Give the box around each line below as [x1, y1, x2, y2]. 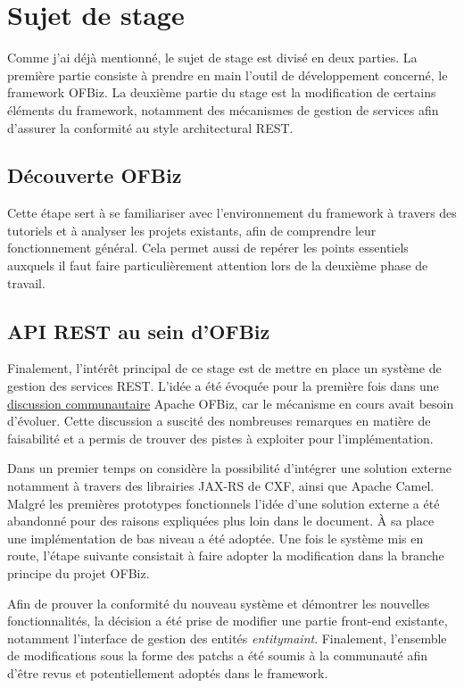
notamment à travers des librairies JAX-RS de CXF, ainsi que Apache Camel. [7, 477, 435, 495]
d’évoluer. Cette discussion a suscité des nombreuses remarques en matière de [7, 411, 431, 430]
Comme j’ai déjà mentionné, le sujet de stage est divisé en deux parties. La [7, 48, 418, 67]
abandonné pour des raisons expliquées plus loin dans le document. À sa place [7, 511, 435, 530]
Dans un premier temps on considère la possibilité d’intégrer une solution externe [7, 459, 452, 477]
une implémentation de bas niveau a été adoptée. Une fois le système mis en [7, 528, 424, 547]
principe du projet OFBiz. [7, 564, 150, 582]
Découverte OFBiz [7, 162, 182, 189]
